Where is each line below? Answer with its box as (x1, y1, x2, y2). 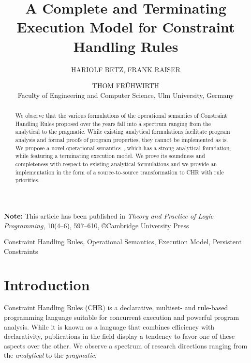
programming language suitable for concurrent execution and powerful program (4, 312, 239, 322)
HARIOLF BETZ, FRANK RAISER (71, 64, 180, 74)
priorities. (15, 176, 40, 184)
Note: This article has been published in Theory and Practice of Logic (4, 210, 214, 221)
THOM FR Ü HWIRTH (92, 80, 160, 91)
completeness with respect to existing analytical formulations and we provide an (15, 160, 217, 168)
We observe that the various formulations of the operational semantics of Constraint (15, 111, 227, 120)
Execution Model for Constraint (16, 17, 235, 37)
